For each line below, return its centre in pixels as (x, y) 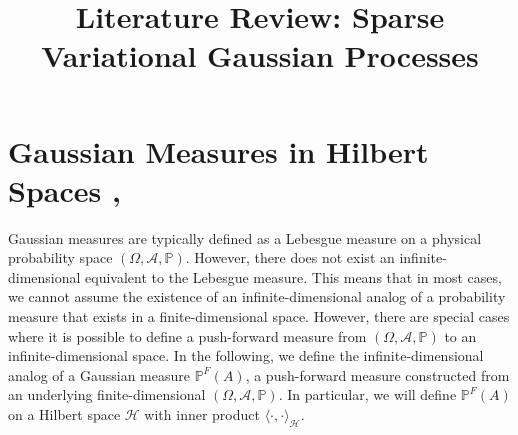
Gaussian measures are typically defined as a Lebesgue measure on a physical (245, 237)
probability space (60, 257)
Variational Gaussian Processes (260, 55)
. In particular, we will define (367, 394)
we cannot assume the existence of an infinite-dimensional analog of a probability (257, 296)
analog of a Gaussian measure (99, 374)
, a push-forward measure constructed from (377, 374)
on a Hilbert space (64, 414)
